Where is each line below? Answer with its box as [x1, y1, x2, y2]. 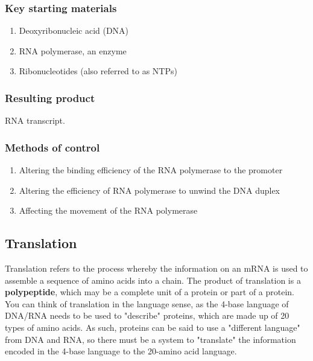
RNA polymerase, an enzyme [19, 44, 127, 57]
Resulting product [5, 90, 95, 105]
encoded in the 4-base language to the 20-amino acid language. [5, 345, 237, 357]
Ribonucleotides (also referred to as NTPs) [19, 65, 177, 77]
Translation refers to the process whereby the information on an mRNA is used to [5, 262, 308, 275]
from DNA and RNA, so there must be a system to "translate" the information [5, 333, 296, 345]
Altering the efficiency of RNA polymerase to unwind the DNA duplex [19, 184, 280, 196]
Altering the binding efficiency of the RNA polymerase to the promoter [19, 164, 283, 176]
